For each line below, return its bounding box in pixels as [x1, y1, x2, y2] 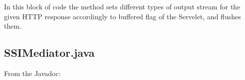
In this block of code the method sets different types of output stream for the [4, 1, 241, 11]
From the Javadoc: [4, 68, 61, 78]
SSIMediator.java [4, 45, 95, 60]
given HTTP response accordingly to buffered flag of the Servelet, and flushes [4, 11, 241, 21]
